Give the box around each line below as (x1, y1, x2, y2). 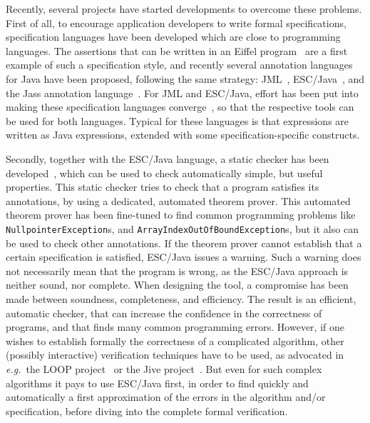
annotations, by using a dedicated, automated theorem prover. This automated (6, 193, 351, 208)
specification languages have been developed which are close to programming (6, 29, 341, 44)
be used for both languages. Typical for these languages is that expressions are (6, 113, 349, 128)
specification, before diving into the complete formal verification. (6, 403, 288, 418)
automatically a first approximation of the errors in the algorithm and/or (6, 389, 326, 404)
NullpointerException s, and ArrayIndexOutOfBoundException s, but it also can (6, 221, 359, 236)
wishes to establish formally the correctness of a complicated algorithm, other (6, 333, 344, 348)
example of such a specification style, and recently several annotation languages (6, 57, 353, 72)
